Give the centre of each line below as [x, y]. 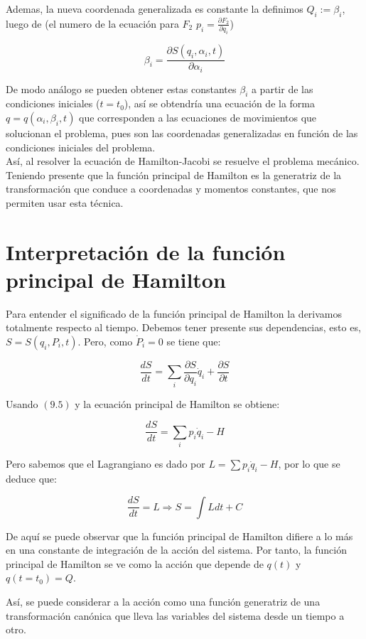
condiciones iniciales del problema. [81, 147]
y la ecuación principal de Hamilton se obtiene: [177, 403]
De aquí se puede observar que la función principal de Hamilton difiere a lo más [179, 536]
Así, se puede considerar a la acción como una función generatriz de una [163, 601]
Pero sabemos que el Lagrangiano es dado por [106, 464]
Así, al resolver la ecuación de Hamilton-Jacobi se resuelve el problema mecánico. [183, 161]
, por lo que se [309, 464]
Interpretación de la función [146, 251]
